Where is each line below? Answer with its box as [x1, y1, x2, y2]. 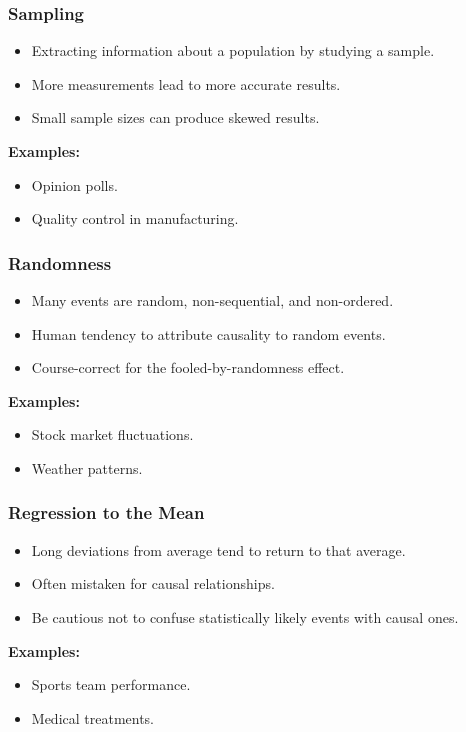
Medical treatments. [31, 707, 155, 728]
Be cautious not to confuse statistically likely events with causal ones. [31, 606, 459, 627]
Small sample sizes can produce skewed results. [31, 107, 320, 128]
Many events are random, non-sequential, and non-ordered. [31, 290, 394, 310]
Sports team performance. [31, 674, 191, 695]
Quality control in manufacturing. [31, 208, 239, 229]
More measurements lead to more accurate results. [31, 73, 341, 94]
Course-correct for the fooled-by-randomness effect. [31, 357, 345, 378]
